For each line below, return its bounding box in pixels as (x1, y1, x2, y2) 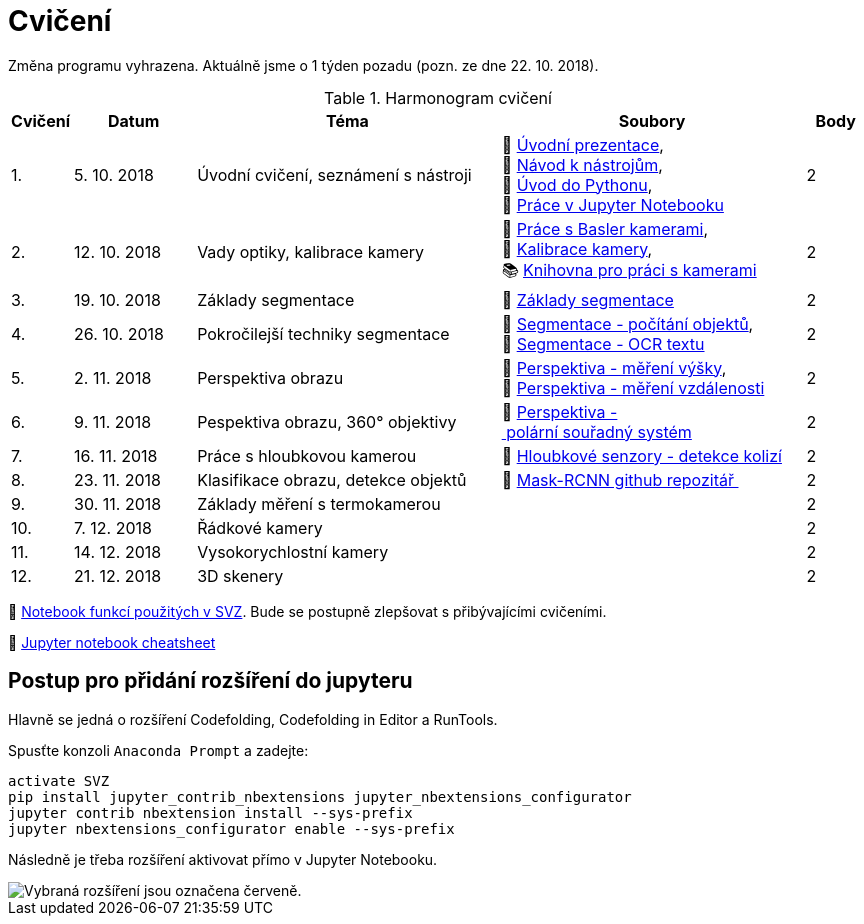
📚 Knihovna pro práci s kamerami (501, 259, 757, 280)
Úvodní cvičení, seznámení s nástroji (197, 164, 472, 185)
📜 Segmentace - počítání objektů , (501, 313, 754, 334)
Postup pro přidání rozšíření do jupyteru (8, 668, 413, 694)
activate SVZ (8, 772, 110, 789)
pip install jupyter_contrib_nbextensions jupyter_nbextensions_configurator (8, 788, 632, 805)
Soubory (618, 110, 686, 131)
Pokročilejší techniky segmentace (197, 323, 450, 344)
